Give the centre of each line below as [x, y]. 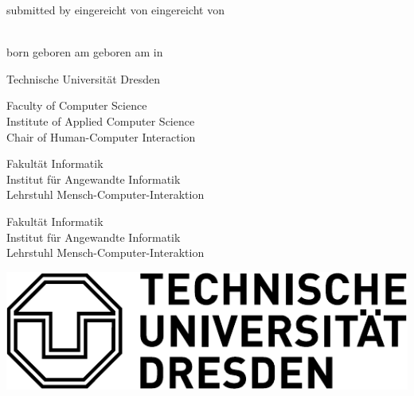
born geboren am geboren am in [85, 52]
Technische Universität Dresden [83, 78]
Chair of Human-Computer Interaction [101, 136]
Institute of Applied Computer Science [101, 120]
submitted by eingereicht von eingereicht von [115, 10]
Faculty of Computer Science [77, 105]
